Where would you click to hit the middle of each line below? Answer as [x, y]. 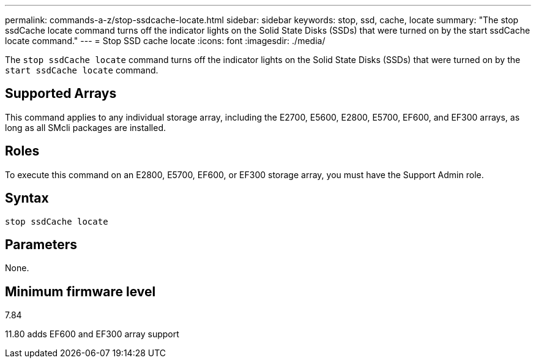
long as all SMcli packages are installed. [85, 127]
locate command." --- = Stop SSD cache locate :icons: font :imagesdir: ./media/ [165, 41]
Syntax [27, 198]
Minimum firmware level [80, 291]
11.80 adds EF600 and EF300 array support [92, 334]
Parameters [41, 244]
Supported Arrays [61, 94]
